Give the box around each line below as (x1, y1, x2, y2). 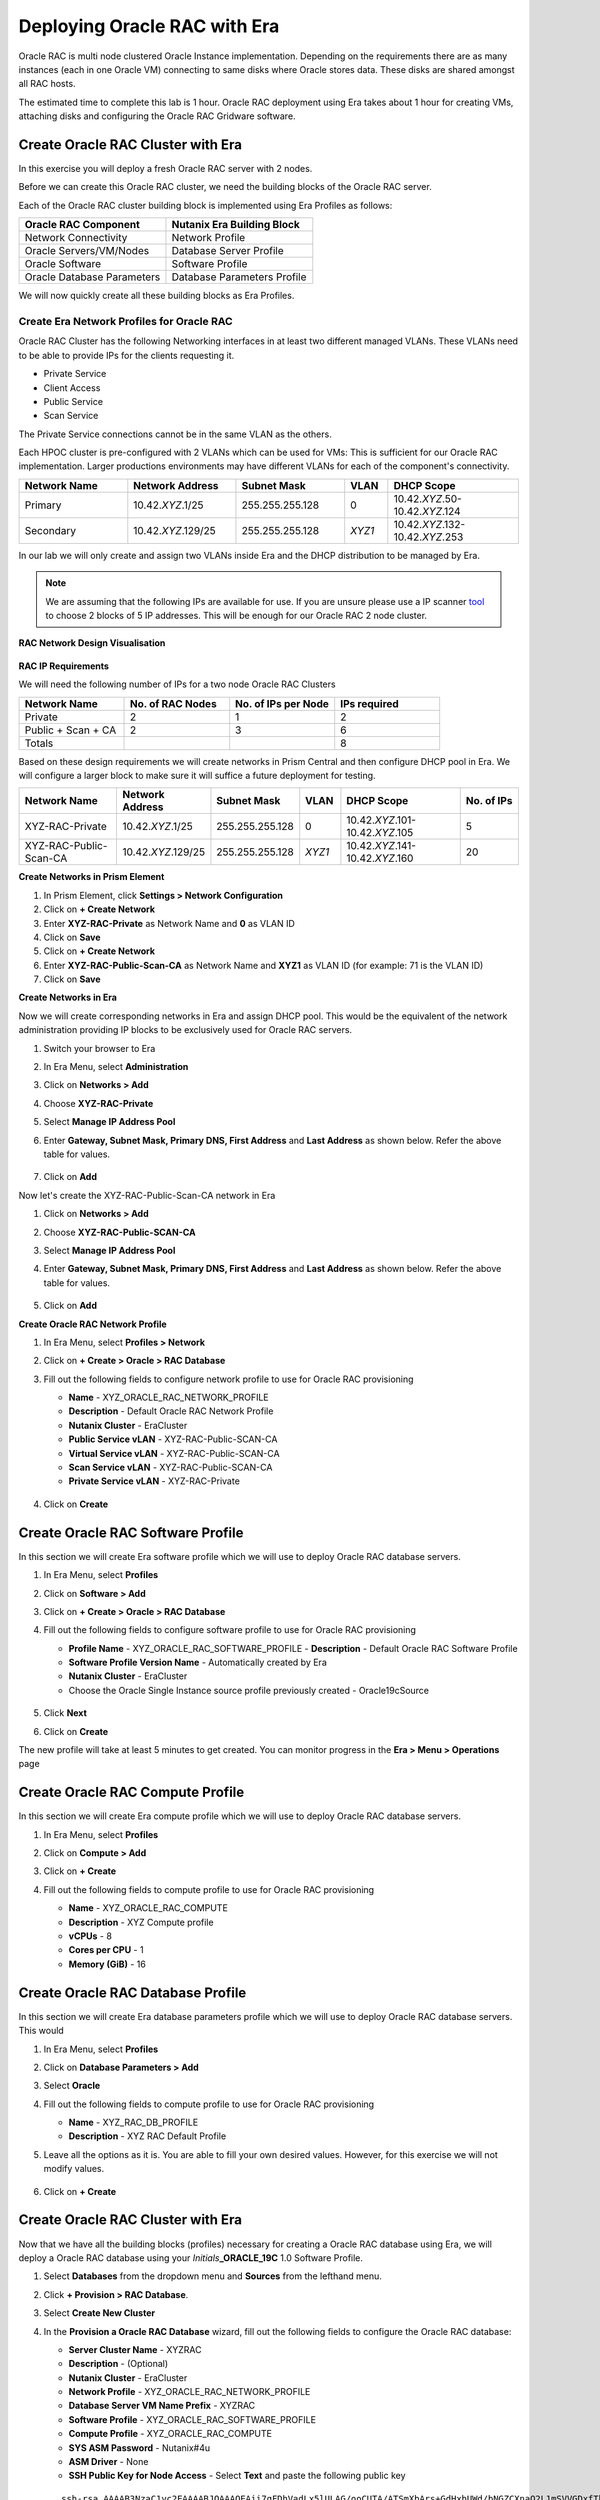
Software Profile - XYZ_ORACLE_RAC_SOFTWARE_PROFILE (68, 2413, 317, 2425)
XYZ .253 (421, 530, 464, 544)
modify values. (43, 2163, 105, 2175)
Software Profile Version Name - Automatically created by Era (68, 1656, 327, 1669)
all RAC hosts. (18, 78, 76, 90)
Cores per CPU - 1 (68, 1944, 144, 1956)
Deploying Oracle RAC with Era (18, 15, 280, 37)
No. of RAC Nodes (129, 696, 217, 710)
